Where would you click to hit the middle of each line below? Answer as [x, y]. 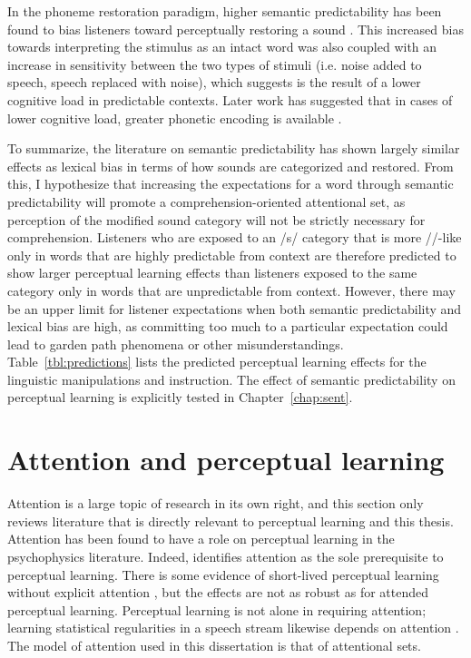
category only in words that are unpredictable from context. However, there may [231, 290]
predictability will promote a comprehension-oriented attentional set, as [206, 201]
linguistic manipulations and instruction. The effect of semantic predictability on [231, 379]
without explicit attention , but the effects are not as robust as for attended [218, 592]
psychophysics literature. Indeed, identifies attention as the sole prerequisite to [226, 556]
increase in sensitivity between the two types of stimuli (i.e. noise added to [215, 64]
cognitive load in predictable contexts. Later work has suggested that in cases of [230, 99]
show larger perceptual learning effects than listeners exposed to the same [212, 273]
